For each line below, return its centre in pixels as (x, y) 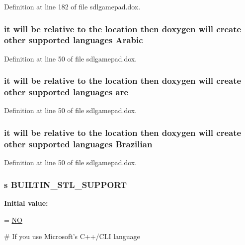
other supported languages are (66, 92)
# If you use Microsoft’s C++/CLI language (72, 236)
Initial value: (26, 203)
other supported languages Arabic (74, 40)
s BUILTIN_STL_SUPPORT (66, 184)
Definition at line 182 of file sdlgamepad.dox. (72, 6)
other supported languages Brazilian (78, 144)
